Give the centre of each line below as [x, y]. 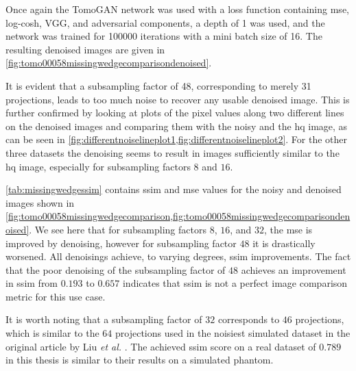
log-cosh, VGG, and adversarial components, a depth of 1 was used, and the [165, 22]
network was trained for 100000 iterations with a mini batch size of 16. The [164, 36]
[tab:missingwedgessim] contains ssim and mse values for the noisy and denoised [174, 189]
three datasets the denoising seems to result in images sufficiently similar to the [173, 152]
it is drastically [284, 243]
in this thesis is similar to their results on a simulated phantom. [140, 360]
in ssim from [32, 283]
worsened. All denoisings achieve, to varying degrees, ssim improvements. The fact [178, 256]
